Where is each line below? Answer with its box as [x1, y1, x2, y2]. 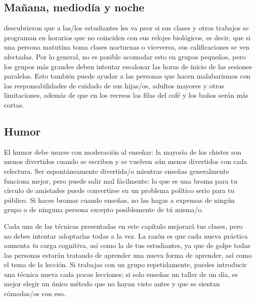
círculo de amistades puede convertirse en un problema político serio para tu [4, 185, 234, 195]
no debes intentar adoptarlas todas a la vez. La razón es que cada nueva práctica [4, 230, 248, 241]
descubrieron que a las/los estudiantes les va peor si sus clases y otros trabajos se [4, 23, 249, 33]
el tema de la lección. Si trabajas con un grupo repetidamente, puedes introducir [4, 259, 247, 270]
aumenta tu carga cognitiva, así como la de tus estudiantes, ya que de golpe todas [4, 240, 251, 250]
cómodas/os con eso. [4, 288, 66, 299]
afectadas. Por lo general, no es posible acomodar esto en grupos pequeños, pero [4, 51, 246, 61]
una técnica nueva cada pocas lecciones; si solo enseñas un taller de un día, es [4, 269, 238, 279]
